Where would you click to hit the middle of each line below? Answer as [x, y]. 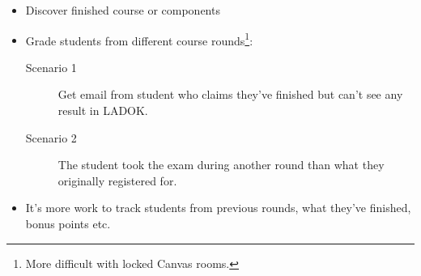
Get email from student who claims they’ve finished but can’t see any [230, 94]
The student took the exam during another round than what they [221, 165]
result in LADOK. [103, 110]
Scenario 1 [51, 67]
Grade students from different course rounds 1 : [139, 39]
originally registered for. [117, 180]
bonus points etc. [68, 223]
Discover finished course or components [123, 10]
